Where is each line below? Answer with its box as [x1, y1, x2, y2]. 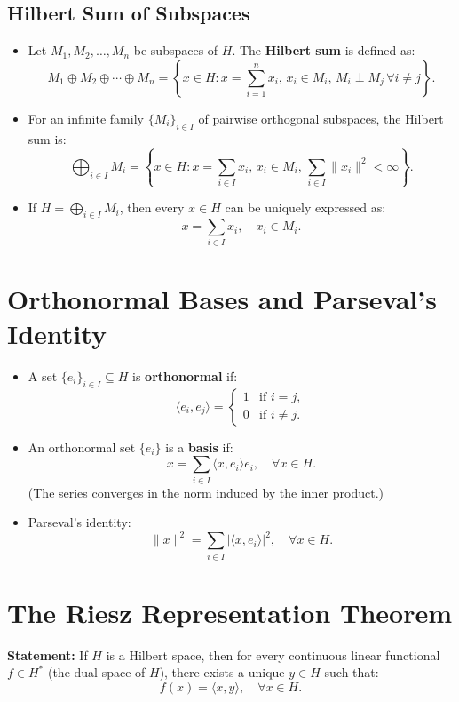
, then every [119, 198, 185, 217]
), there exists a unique [159, 663, 285, 682]
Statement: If [7, 645, 88, 664]
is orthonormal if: [132, 366, 238, 385]
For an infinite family [28, 108, 144, 127]
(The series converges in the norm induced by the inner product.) [28, 483, 384, 501]
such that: [324, 663, 379, 682]
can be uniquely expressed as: [225, 198, 386, 217]
